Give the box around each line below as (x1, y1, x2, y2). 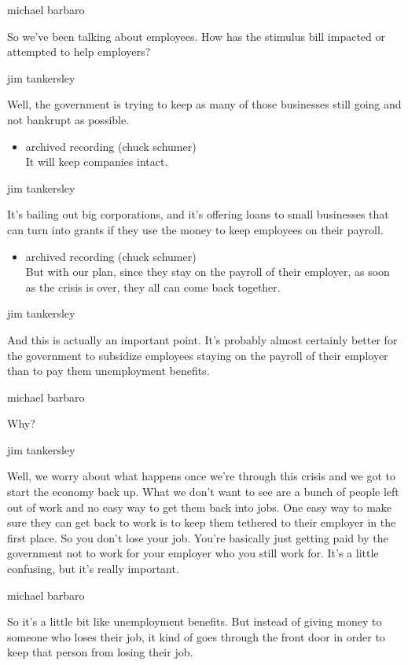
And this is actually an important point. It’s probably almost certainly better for (7, 331, 398, 347)
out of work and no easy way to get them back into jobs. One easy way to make (7, 498, 392, 515)
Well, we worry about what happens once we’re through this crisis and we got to (7, 468, 395, 484)
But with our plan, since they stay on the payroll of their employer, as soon (25, 263, 390, 280)
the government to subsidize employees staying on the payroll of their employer (7, 347, 388, 363)
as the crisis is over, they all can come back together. (25, 278, 281, 295)
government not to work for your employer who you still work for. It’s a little (7, 545, 379, 561)
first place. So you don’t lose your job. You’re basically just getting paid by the (7, 529, 388, 546)
